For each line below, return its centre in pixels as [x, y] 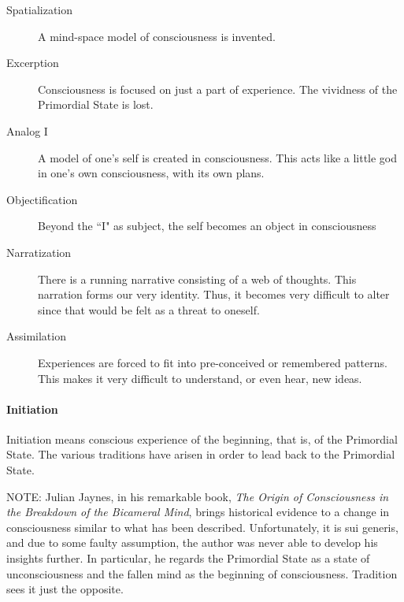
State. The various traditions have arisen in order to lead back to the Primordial [201, 454]
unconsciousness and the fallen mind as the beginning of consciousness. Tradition [202, 573]
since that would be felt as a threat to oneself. [149, 309]
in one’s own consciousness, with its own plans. [151, 173]
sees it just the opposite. [65, 589]
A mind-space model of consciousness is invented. [157, 36]
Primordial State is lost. [96, 104]
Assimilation [36, 336]
